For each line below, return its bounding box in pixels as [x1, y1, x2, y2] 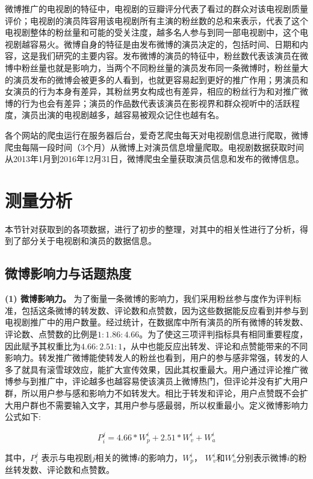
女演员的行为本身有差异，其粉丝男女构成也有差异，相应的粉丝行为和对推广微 [5, 85, 308, 98]
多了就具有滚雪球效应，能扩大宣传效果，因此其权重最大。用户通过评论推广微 [5, 363, 308, 375]
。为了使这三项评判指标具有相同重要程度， [139, 328, 308, 340]
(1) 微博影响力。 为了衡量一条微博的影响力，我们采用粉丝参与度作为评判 [5, 292, 293, 305]
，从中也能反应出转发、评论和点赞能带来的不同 [122, 339, 308, 352]
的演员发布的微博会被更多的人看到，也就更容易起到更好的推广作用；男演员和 [5, 73, 308, 86]
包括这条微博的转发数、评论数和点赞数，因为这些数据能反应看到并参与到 [21, 304, 308, 316]
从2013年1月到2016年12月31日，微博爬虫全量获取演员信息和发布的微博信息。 [5, 152, 304, 165]
